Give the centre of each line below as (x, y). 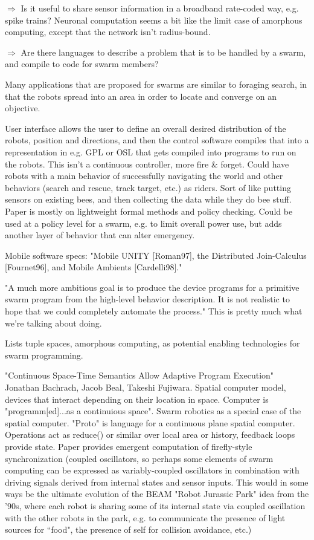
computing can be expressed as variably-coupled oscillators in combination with (152, 470)
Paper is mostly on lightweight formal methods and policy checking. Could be (149, 211)
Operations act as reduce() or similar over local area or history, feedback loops (150, 434)
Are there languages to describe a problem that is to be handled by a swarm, (163, 52)
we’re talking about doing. (53, 323)
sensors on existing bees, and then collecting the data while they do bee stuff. (148, 199)
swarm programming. (44, 355)
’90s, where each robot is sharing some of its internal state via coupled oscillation (155, 505)
